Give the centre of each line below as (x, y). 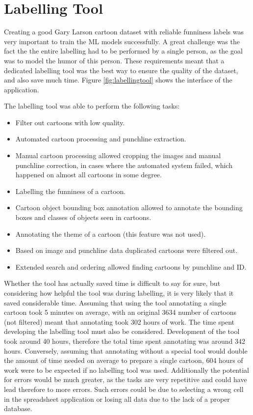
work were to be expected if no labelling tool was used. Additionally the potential (126, 370)
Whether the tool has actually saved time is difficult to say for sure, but (112, 283)
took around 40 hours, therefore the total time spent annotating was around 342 (125, 341)
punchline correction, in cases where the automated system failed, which (124, 165)
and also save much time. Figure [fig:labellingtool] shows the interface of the (118, 80)
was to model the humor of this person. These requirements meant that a (114, 60)
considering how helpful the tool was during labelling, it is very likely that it (119, 293)
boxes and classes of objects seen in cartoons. (83, 217)
